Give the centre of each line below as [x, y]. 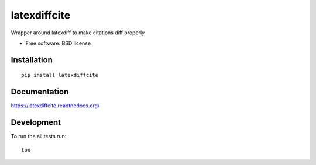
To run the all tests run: [39, 136]
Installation [32, 60]
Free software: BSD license [58, 43]
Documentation [40, 92]
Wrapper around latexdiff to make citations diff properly [78, 33]
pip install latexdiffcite [60, 75]
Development [36, 122]
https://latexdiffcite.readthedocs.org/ [55, 106]
